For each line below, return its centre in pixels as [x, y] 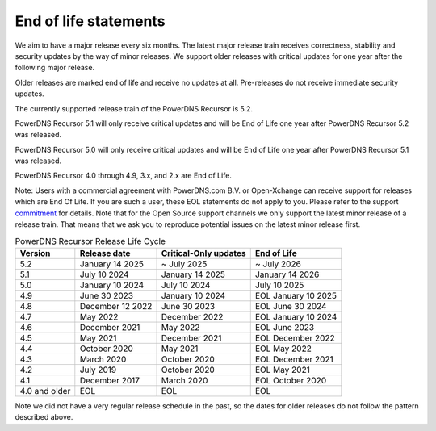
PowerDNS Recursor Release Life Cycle [90, 241]
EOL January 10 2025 [296, 295]
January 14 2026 [287, 274]
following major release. [55, 68]
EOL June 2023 [285, 327]
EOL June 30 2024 [291, 306]
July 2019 [98, 370]
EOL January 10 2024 [296, 316]
